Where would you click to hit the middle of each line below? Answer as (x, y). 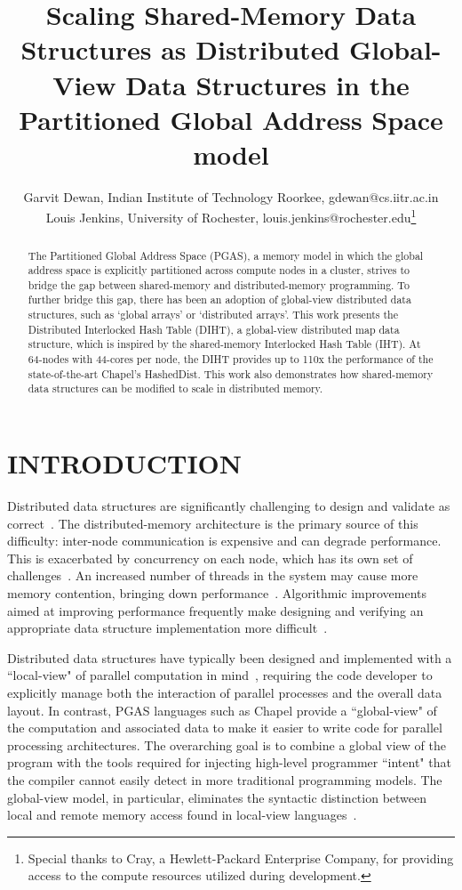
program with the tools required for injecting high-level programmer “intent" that (229, 762)
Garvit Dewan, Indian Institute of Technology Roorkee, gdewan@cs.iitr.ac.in (231, 196)
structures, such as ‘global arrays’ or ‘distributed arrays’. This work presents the (213, 315)
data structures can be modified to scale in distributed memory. (175, 388)
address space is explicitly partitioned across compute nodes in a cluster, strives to (219, 270)
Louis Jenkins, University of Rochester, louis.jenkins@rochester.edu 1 (231, 216)
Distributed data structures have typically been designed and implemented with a (230, 657)
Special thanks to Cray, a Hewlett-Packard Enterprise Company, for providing (241, 858)
